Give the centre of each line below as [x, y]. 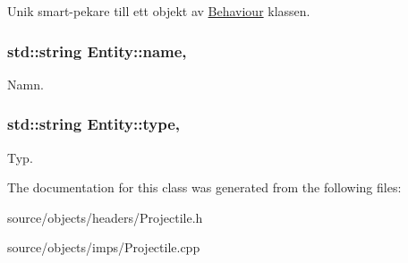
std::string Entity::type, [93, 124]
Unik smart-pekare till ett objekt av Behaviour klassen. [159, 11]
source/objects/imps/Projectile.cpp [104, 247]
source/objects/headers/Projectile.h [105, 217]
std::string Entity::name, [97, 51]
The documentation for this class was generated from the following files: [204, 187]
